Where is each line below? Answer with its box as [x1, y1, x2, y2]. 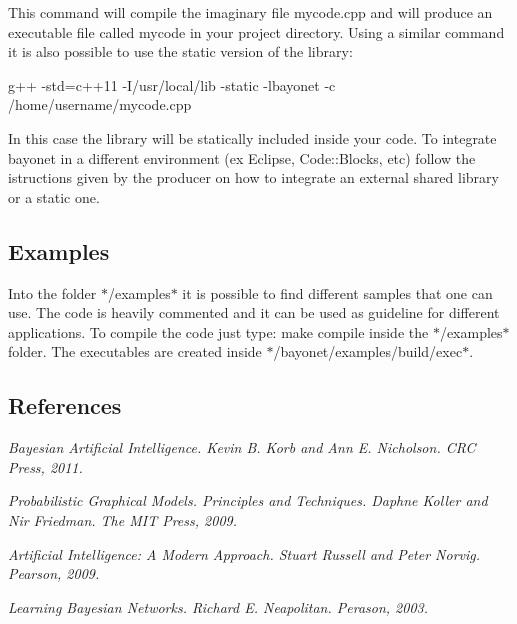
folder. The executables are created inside [8, 341, 262, 362]
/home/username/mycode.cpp [8, 94, 192, 115]
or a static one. [8, 186, 100, 207]
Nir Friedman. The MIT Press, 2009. [8, 509, 237, 530]
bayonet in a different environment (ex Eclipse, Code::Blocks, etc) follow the [8, 147, 476, 168]
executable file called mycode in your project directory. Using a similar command [8, 21, 505, 42]
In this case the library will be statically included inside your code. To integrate [8, 127, 497, 148]
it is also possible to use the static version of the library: [8, 41, 353, 62]
